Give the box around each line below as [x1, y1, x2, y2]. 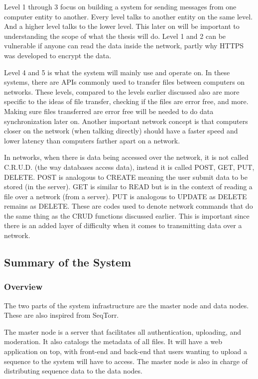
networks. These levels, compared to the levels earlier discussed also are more [4, 86, 240, 97]
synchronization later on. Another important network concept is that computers [4, 116, 248, 126]
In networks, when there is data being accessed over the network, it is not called [4, 152, 249, 162]
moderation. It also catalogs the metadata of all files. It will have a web [4, 336, 223, 347]
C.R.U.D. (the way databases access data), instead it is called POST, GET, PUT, [4, 161, 255, 172]
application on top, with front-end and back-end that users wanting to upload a [4, 346, 247, 357]
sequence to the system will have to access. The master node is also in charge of [4, 356, 248, 366]
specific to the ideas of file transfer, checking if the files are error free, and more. [4, 96, 249, 107]
